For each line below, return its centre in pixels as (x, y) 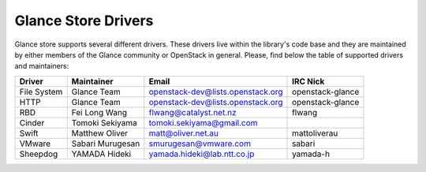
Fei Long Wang (99, 112)
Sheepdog (39, 154)
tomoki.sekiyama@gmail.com (203, 122)
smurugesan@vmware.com (200, 144)
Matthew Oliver (100, 133)
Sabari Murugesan (106, 144)
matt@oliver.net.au (183, 133)
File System (41, 92)
